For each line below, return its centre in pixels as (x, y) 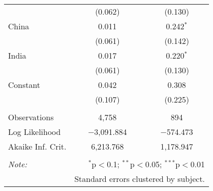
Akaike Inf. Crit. (37, 146)
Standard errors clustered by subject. (139, 179)
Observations (31, 117)
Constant (24, 85)
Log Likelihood (34, 132)
